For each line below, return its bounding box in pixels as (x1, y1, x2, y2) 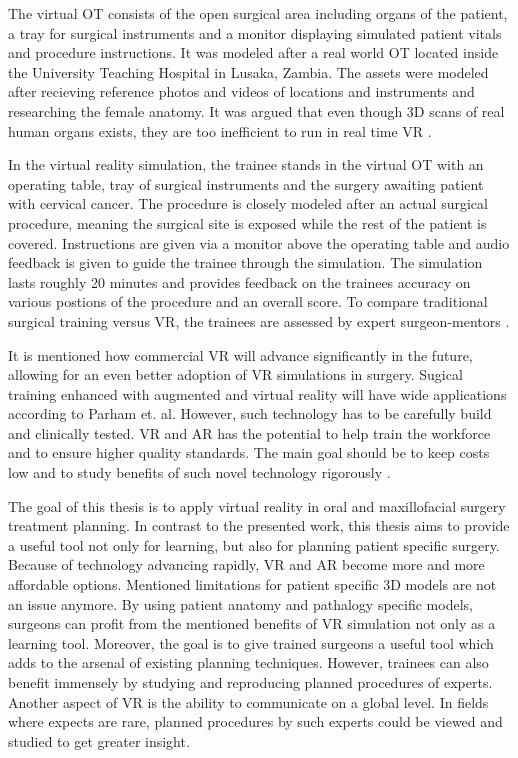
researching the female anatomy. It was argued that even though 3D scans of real (8, 100, 505, 121)
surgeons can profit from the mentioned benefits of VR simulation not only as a (8, 613, 496, 634)
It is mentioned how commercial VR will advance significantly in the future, (8, 344, 473, 365)
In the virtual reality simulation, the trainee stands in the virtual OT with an (8, 154, 484, 175)
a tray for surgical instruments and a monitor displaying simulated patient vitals (8, 22, 502, 43)
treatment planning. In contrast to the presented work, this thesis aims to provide (8, 515, 510, 536)
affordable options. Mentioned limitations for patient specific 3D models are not (8, 574, 497, 595)
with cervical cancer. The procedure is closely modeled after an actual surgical (8, 193, 488, 214)
